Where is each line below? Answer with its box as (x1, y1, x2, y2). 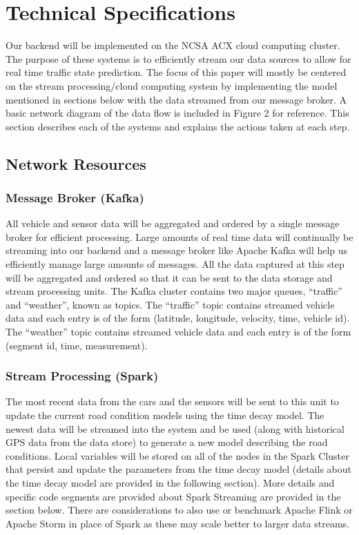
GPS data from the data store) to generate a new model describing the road (6, 435, 328, 449)
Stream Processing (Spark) (6, 367, 159, 385)
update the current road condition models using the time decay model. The (6, 408, 324, 422)
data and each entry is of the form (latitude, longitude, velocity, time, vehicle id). (6, 311, 350, 325)
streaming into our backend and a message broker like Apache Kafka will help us (6, 243, 348, 257)
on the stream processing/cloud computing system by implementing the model (6, 78, 338, 93)
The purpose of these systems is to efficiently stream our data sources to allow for (6, 51, 351, 66)
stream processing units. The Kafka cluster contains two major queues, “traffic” (6, 284, 342, 298)
